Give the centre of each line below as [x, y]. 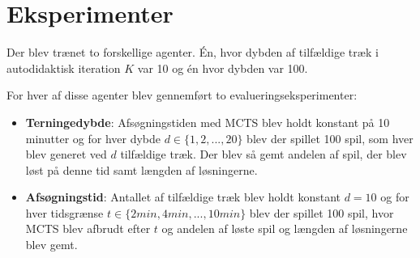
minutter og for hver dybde [93, 138]
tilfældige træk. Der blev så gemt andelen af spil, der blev [264, 154]
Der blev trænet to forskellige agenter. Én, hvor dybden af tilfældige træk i [193, 52]
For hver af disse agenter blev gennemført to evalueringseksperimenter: [182, 95]
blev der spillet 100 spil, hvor [321, 212]
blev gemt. [51, 245]
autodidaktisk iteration [64, 68]
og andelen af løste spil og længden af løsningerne [285, 228]
